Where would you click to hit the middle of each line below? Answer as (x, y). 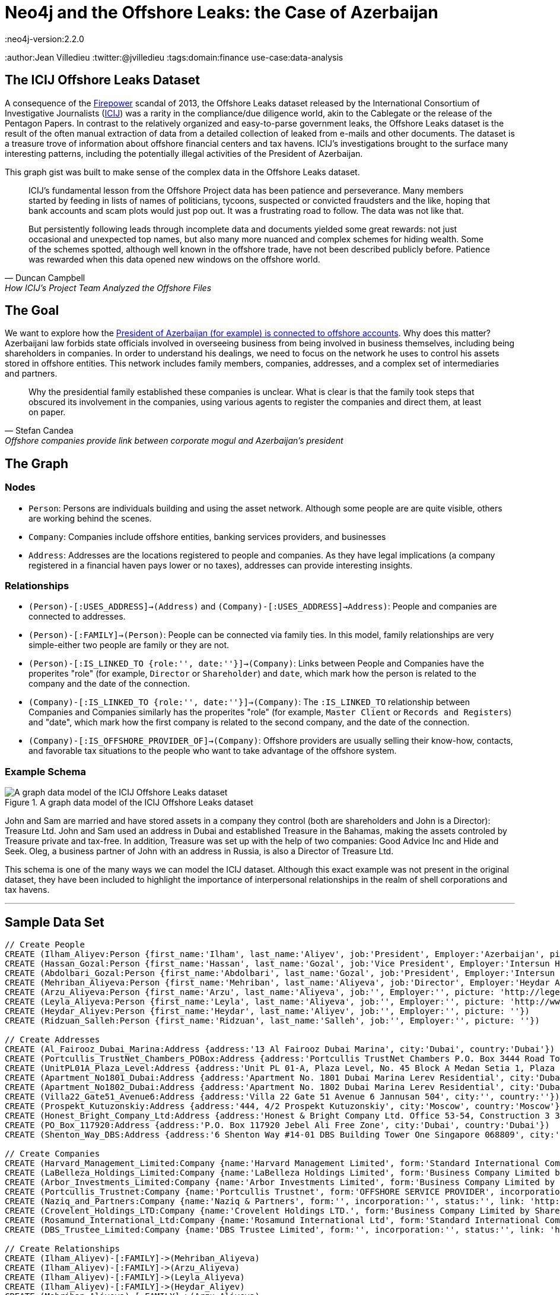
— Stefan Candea (39, 431)
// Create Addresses (52, 1040)
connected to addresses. (77, 617)
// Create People (45, 945)
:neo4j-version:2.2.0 (44, 39)
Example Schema (45, 771)
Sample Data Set (55, 922)
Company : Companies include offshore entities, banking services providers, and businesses (207, 536)
